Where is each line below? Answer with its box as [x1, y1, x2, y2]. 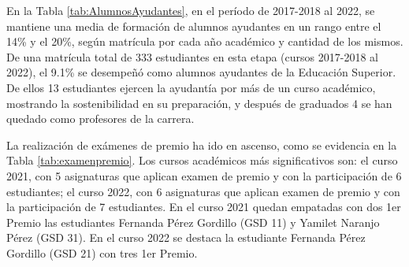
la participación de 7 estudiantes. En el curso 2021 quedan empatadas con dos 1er [6, 198, 401, 215]
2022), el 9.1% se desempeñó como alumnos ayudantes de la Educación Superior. [6, 64, 396, 80]
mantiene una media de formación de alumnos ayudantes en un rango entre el [6, 17, 381, 34]
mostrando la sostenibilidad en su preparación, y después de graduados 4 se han [6, 95, 392, 111]
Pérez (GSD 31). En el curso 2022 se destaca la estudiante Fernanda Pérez [6, 229, 366, 246]
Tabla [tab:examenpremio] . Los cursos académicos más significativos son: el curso [6, 152, 398, 169]
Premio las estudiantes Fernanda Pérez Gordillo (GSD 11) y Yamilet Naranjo [6, 213, 380, 230]
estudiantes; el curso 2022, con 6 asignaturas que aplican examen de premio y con [6, 183, 400, 199]
